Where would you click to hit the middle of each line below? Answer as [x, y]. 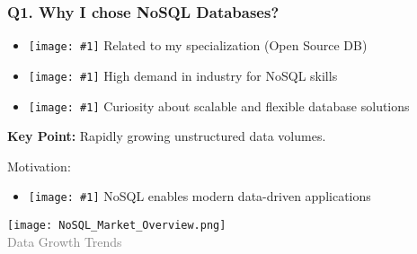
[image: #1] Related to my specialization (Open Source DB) [198, 45]
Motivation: [39, 166]
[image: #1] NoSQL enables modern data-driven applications [200, 196]
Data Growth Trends [65, 241]
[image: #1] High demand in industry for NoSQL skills [183, 75]
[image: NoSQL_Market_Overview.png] [117, 226]
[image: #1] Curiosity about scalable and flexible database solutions [219, 105]
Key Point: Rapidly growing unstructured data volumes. [167, 136]
